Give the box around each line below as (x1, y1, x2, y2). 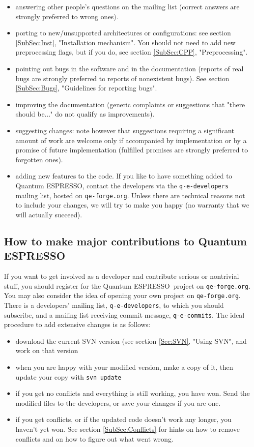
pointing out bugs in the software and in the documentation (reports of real (15, 63, 244, 73)
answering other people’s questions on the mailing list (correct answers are (15, 1, 240, 11)
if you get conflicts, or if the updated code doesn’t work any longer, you (15, 414, 232, 424)
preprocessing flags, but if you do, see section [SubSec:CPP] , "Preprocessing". (15, 47, 248, 57)
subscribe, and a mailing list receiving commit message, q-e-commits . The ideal (4, 309, 245, 320)
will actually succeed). (15, 209, 82, 219)
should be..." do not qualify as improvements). (15, 109, 155, 119)
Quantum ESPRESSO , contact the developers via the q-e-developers (15, 180, 229, 190)
